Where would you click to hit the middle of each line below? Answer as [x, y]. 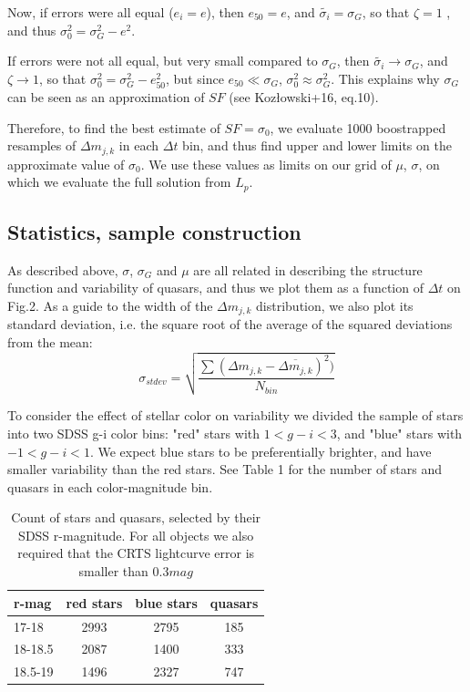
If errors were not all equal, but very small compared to [163, 61]
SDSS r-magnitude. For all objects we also [136, 535]
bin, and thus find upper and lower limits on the [317, 145]
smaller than [113, 571]
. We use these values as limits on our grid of [266, 164]
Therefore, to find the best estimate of [114, 127]
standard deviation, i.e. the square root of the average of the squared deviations [230, 324]
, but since [195, 78]
